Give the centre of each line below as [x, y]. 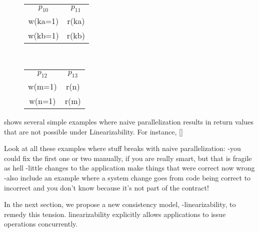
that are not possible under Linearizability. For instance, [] [93, 131]
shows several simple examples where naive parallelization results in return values [129, 121]
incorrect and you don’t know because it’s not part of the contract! [106, 187]
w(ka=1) [43, 21]
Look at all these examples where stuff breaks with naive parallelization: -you [122, 148]
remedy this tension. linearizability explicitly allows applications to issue [115, 214]
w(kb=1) [43, 35]
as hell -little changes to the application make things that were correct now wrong [129, 168]
